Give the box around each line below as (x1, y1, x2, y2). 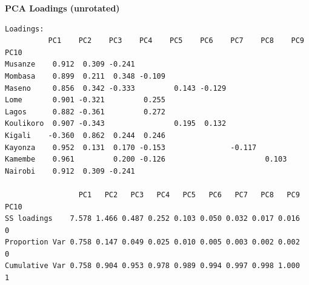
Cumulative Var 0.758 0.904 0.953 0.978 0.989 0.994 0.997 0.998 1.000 (5, 261, 300, 270)
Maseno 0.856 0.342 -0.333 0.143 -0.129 (5, 84, 227, 93)
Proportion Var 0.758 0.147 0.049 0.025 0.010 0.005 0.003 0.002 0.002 (5, 238, 300, 247)
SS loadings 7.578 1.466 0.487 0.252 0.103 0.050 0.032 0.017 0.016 (5, 214, 300, 223)
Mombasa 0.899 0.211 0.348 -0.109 (5, 71, 165, 80)
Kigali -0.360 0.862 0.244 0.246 (5, 131, 165, 140)
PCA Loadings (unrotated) (5, 2, 120, 14)
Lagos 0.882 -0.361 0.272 (5, 107, 165, 116)
